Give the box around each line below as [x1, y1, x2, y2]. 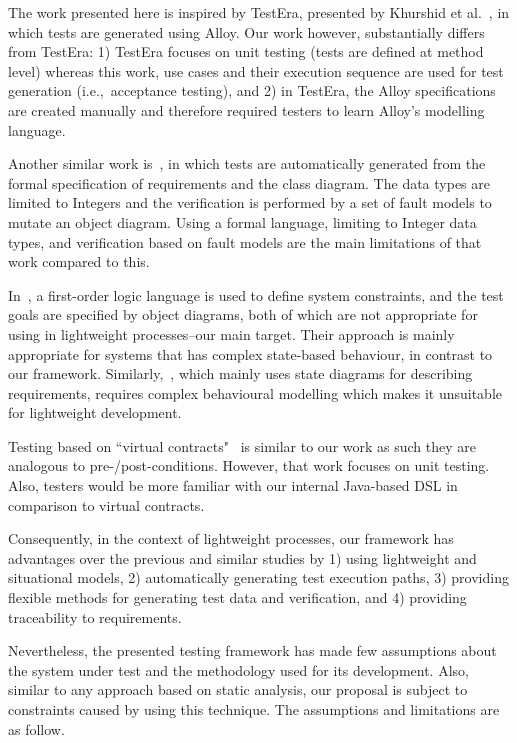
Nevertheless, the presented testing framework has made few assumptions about [8, 640, 497, 661]
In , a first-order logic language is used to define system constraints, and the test [8, 284, 504, 305]
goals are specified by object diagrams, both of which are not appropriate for [8, 304, 478, 325]
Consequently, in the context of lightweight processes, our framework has [8, 528, 454, 549]
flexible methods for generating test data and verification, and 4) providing [8, 587, 467, 608]
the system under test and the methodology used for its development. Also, [8, 659, 469, 680]
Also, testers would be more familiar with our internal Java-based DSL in [8, 475, 458, 496]
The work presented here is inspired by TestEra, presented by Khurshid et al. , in [8, 2, 510, 22]
